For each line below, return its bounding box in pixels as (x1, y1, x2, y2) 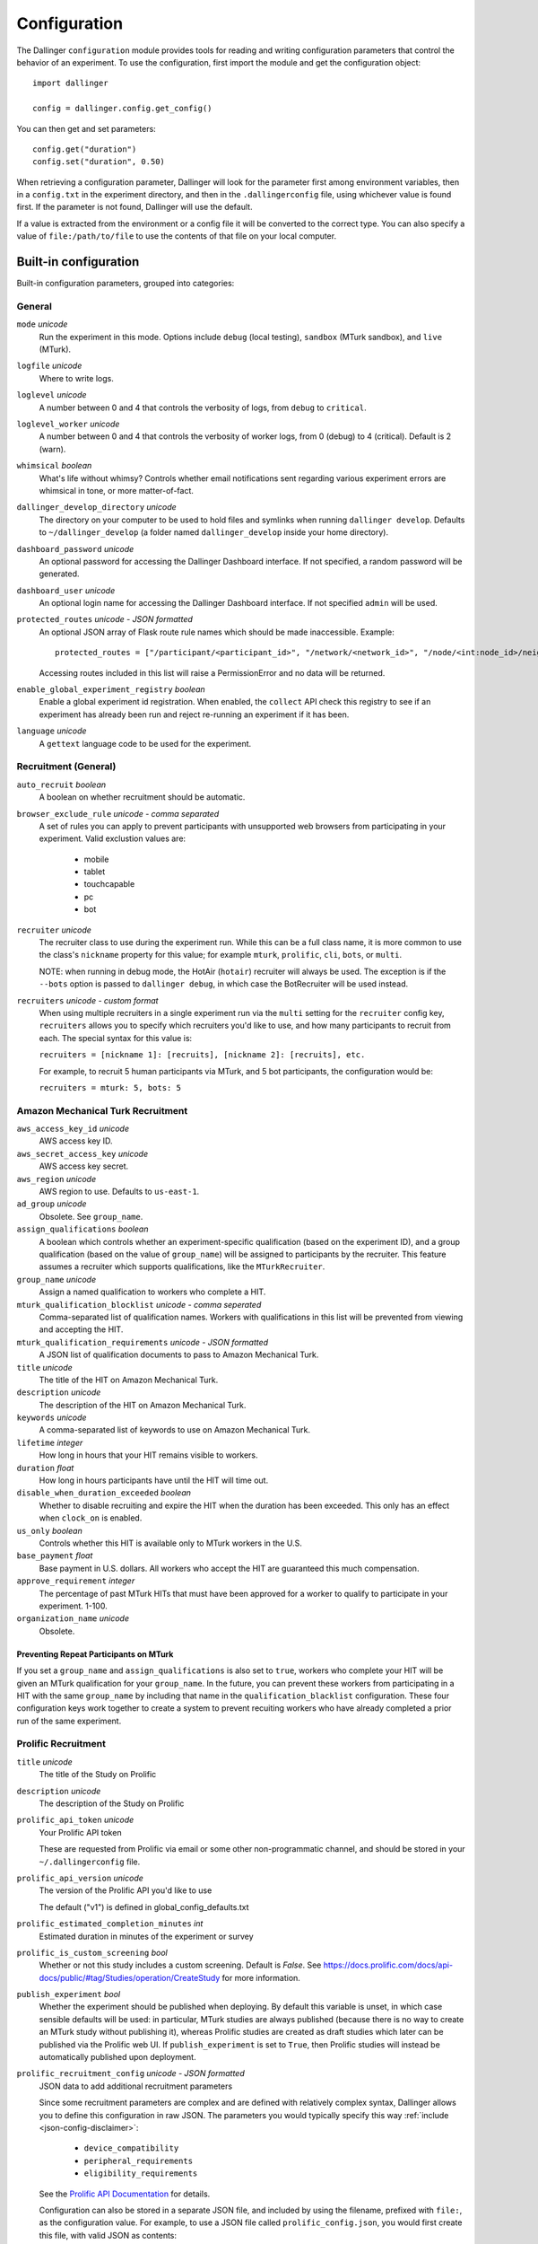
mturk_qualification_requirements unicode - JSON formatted (16, 1337, 269, 1347)
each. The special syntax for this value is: (39, 1032, 193, 1043)
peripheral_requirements (83, 2155, 193, 2166)
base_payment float (16, 1550, 93, 1561)
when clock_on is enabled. (39, 1512, 143, 1523)
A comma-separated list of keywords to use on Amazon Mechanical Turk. (39, 1424, 311, 1435)
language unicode (16, 725, 87, 736)
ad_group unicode (16, 1198, 87, 1209)
